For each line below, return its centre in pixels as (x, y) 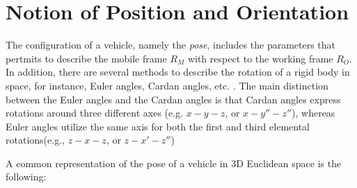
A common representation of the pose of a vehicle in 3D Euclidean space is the (174, 163)
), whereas (314, 113)
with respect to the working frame (260, 58)
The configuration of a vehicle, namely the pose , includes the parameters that (171, 45)
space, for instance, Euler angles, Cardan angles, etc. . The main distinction (167, 85)
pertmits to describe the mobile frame (86, 58)
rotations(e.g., (35, 140)
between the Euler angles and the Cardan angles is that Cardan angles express (173, 99)
